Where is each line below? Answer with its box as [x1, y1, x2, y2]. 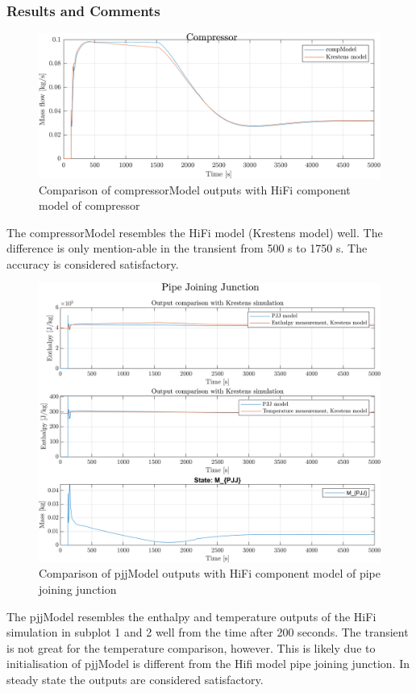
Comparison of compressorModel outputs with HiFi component [39, 181, 351, 198]
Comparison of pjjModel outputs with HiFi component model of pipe [39, 565, 381, 582]
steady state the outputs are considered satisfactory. [6, 670, 264, 687]
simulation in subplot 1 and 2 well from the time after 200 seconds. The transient [6, 624, 409, 641]
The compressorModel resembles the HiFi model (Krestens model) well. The [6, 223, 383, 240]
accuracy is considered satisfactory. [6, 255, 179, 272]
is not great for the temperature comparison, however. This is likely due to [6, 639, 376, 656]
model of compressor [39, 197, 140, 214]
